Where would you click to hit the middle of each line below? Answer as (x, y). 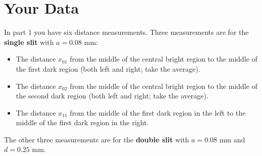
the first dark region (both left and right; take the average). (108, 68)
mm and (232, 139)
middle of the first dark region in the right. (82, 122)
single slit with (29, 42)
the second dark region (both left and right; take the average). (112, 96)
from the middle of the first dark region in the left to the (158, 112)
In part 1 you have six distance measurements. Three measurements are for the (126, 32)
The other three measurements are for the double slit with (97, 139)
